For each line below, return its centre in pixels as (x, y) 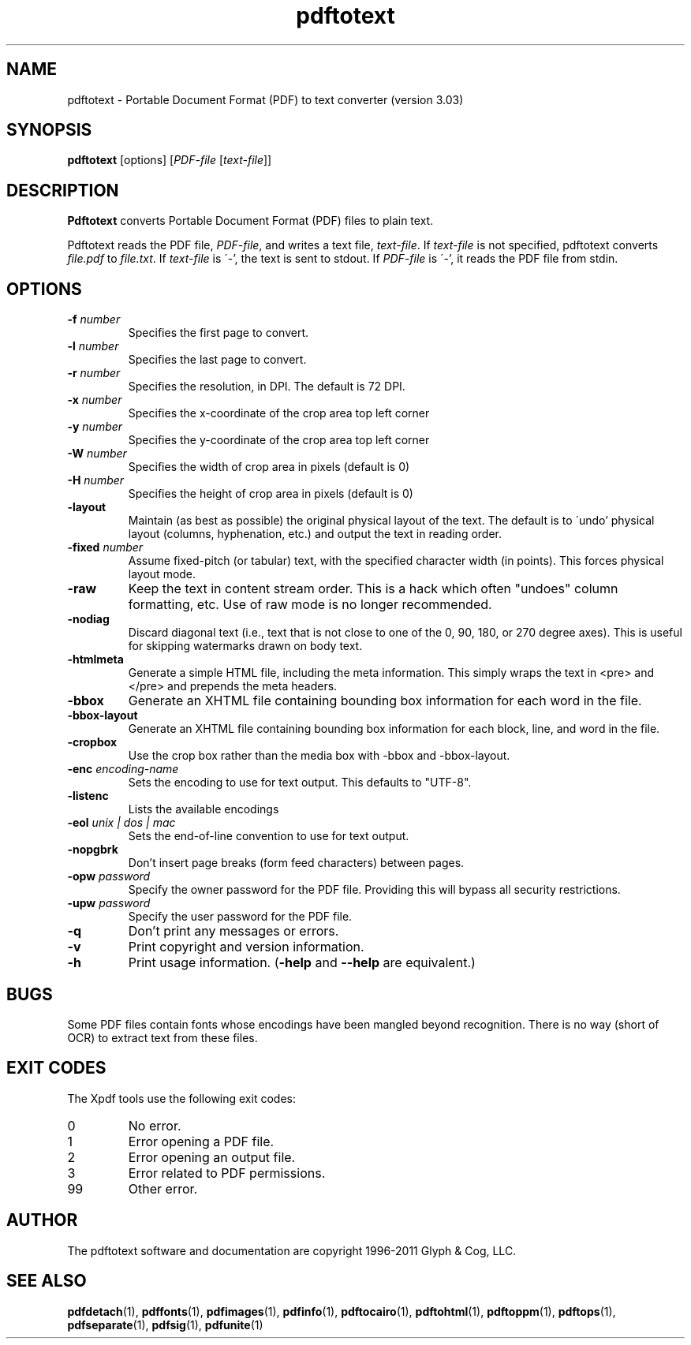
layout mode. (162, 574)
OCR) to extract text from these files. (162, 1037)
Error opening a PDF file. (201, 1141)
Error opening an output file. (212, 1157)
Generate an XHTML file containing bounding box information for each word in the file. (385, 701)
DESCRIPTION (63, 190)
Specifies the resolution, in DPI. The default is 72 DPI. (267, 387)
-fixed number (105, 547)
